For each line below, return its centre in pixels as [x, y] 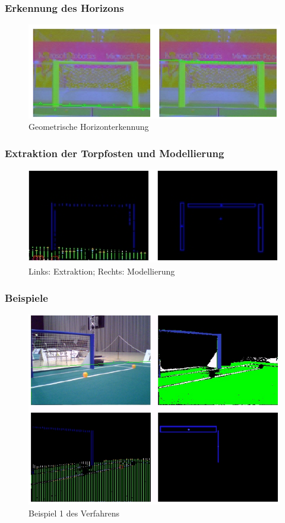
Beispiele [26, 297]
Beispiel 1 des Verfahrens [74, 513]
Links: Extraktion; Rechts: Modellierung [102, 271]
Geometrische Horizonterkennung [89, 127]
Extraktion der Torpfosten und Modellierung [115, 153]
